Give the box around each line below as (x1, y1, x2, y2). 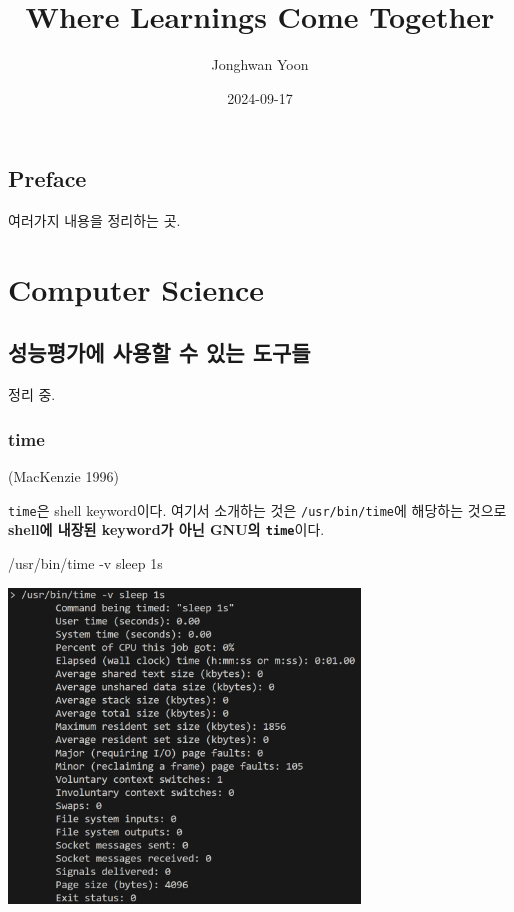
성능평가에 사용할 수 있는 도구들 (8, 337, 311, 368)
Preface (8, 163, 87, 194)
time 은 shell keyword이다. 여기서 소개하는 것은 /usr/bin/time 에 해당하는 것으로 (8, 499, 507, 520)
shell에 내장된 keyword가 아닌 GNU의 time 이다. (8, 519, 325, 540)
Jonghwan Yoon (211, 54, 309, 75)
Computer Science (8, 268, 265, 309)
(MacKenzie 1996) (8, 466, 119, 487)
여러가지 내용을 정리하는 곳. (8, 210, 181, 231)
